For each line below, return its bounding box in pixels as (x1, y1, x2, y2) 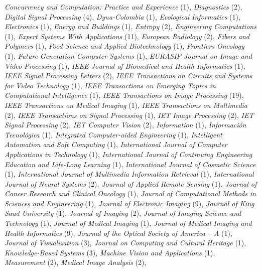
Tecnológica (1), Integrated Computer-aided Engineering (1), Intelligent (5, 129, 222, 140)
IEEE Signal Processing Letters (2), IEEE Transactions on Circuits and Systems (5, 70, 252, 81)
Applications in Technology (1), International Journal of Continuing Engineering (5, 149, 252, 159)
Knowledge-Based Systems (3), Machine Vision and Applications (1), (5, 247, 215, 257)
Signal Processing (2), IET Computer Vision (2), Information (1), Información (5, 119, 246, 130)
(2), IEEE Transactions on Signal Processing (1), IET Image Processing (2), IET (5, 109, 254, 120)
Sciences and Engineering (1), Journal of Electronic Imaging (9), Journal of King (5, 198, 254, 208)
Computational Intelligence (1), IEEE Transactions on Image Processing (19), (5, 90, 244, 100)
